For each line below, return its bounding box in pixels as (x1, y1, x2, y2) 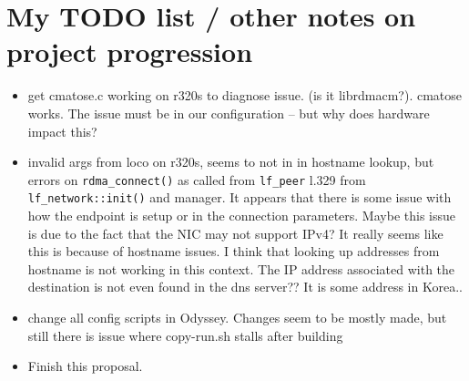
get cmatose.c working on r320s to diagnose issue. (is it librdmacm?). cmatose (27, 86, 462, 105)
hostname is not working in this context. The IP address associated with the (27, 259, 455, 278)
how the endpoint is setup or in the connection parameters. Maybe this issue (27, 206, 455, 224)
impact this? (27, 121, 97, 140)
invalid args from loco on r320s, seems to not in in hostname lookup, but (27, 152, 434, 171)
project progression (6, 33, 253, 70)
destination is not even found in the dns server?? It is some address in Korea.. (27, 277, 463, 296)
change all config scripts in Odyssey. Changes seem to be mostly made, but (27, 307, 447, 326)
